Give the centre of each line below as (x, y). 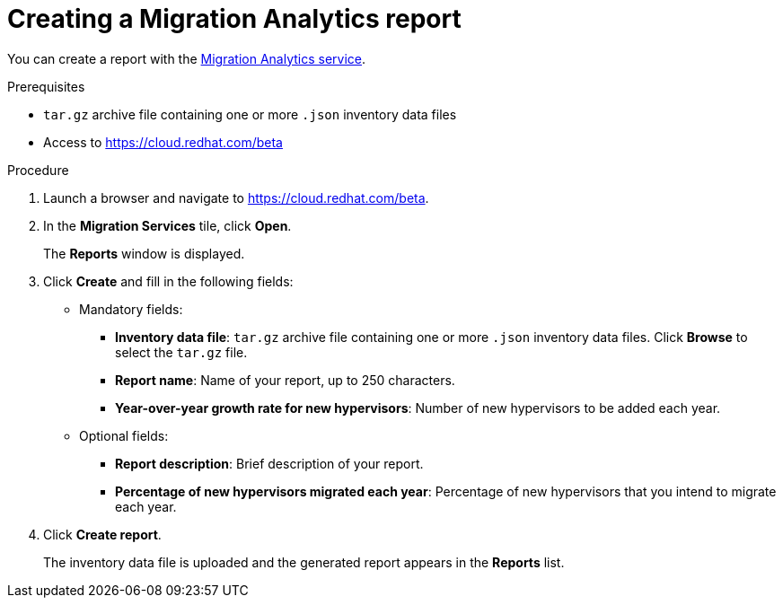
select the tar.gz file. (181, 352)
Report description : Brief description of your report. (269, 463)
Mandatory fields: (131, 309)
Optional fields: (124, 435)
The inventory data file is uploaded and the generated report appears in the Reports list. (304, 562)
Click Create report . (102, 534)
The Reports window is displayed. (144, 253)
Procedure (38, 170)
